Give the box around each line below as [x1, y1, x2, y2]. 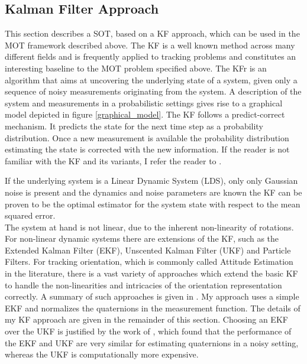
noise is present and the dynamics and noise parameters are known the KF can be [5, 186, 302, 198]
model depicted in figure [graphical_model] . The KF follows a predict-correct [5, 108, 285, 121]
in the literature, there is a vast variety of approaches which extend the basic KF [5, 267, 298, 279]
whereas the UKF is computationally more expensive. [5, 348, 199, 360]
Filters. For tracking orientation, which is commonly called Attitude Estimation [5, 255, 293, 268]
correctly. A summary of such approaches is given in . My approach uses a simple [5, 290, 299, 303]
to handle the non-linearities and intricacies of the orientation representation [5, 278, 282, 291]
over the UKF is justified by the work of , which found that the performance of [5, 325, 292, 337]
